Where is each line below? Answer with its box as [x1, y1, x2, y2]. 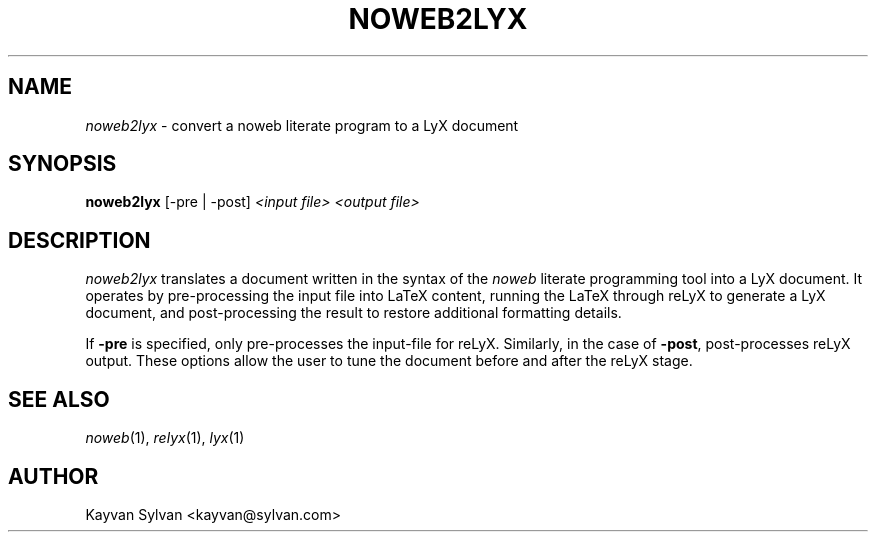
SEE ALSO [8, 386, 110, 412]
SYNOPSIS [8, 151, 117, 177]
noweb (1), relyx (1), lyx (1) [85, 429, 245, 447]
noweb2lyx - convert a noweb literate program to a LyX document [85, 116, 519, 134]
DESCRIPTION [8, 227, 151, 253]
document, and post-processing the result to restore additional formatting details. [85, 304, 622, 322]
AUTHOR [8, 463, 99, 489]
